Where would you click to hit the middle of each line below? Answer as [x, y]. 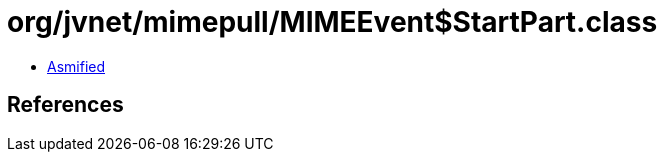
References [65, 105]
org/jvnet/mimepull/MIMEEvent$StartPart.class [332, 22]
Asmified [76, 66]
